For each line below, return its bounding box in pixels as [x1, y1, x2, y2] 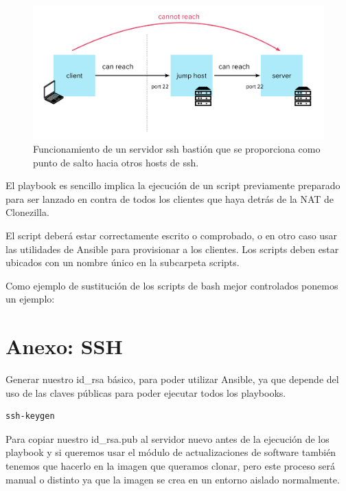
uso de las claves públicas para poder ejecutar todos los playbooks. [5, 385, 286, 400]
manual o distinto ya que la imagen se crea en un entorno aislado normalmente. [5, 472, 340, 486]
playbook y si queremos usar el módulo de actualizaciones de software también [5, 445, 336, 459]
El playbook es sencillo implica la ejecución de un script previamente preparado [5, 178, 341, 193]
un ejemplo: [5, 292, 55, 306]
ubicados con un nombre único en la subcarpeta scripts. [5, 255, 240, 270]
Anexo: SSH [5, 332, 123, 360]
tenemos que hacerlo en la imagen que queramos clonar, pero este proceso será [5, 459, 336, 472]
